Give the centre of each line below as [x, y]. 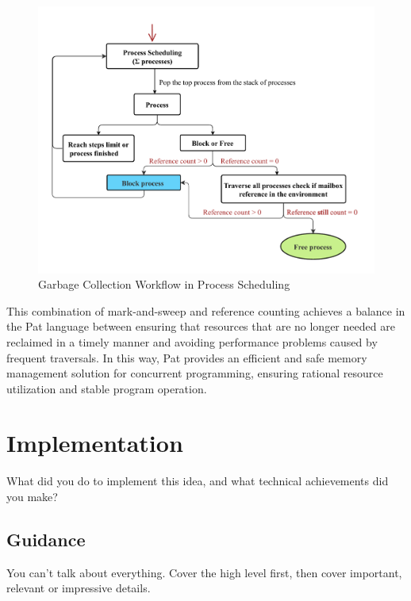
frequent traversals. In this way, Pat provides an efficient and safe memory [187, 357]
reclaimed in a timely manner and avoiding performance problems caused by [192, 341]
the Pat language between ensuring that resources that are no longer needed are [201, 326]
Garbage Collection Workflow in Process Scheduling [164, 284]
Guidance [46, 539]
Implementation [95, 443]
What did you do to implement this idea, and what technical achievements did [198, 481]
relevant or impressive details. [79, 588]
